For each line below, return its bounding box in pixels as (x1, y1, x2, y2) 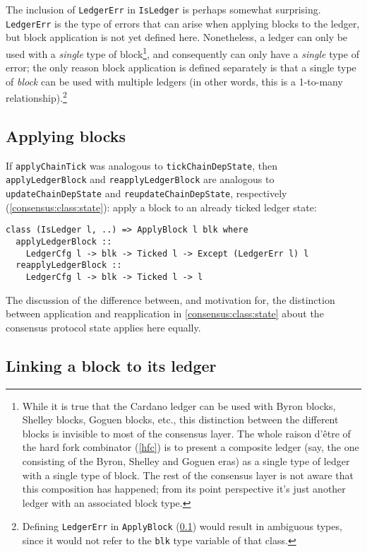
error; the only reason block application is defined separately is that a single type (6, 60, 356, 75)
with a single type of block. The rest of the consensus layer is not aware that (22, 467, 354, 482)
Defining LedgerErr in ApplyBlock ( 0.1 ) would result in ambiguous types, (22, 519, 342, 534)
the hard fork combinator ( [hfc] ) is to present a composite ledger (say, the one (22, 440, 359, 454)
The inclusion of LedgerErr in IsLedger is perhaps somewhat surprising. (6, 2, 321, 16)
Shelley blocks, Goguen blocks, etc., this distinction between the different (22, 412, 339, 427)
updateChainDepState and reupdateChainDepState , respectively (6, 186, 287, 201)
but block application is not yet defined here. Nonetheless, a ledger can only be (6, 30, 348, 45)
